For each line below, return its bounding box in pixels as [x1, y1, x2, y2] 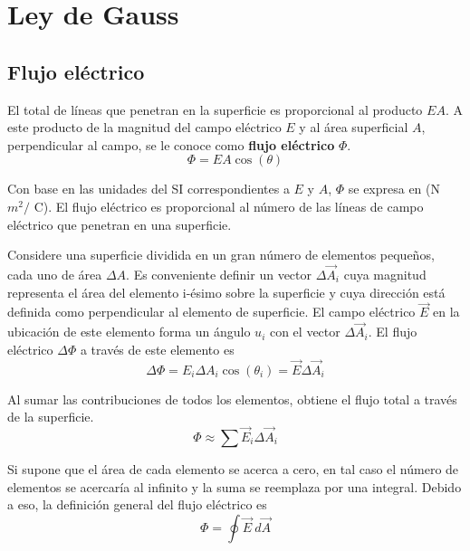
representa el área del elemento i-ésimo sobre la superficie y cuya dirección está [7, 282, 446, 301]
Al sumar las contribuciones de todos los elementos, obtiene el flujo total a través [7, 389, 457, 408]
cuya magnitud [343, 264, 427, 283]
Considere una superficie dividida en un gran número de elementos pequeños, [7, 245, 435, 264]
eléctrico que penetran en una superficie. [7, 214, 232, 233]
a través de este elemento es [80, 339, 235, 358]
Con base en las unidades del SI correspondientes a [7, 179, 290, 198]
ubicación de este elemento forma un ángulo [7, 322, 251, 341]
